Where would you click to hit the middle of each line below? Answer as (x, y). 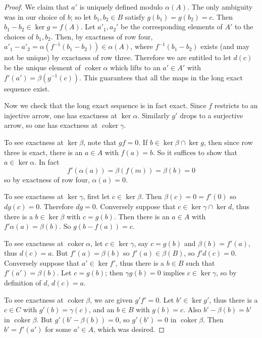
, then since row (228, 142)
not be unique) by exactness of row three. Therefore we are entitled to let (118, 57)
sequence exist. (27, 88)
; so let (81, 16)
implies (174, 273)
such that (200, 262)
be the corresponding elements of (172, 27)
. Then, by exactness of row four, (102, 36)
